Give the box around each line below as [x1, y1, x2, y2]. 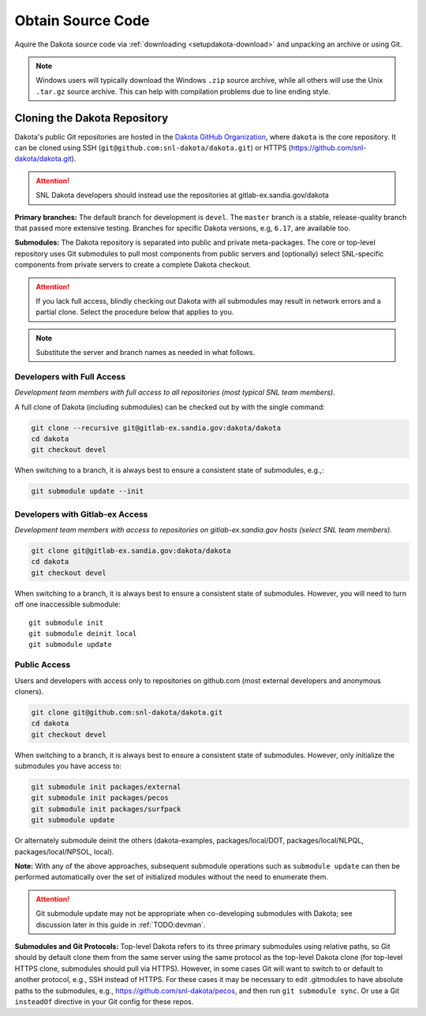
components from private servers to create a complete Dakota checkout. [14, 260, 252, 270]
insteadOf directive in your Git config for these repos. [14, 996, 194, 1006]
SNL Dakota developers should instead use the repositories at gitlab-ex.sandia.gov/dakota [35, 190, 329, 200]
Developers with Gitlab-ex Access [14, 509, 148, 520]
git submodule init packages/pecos [31, 794, 169, 802]
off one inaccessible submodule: [14, 600, 121, 609]
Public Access [14, 659, 71, 670]
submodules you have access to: [14, 761, 122, 771]
